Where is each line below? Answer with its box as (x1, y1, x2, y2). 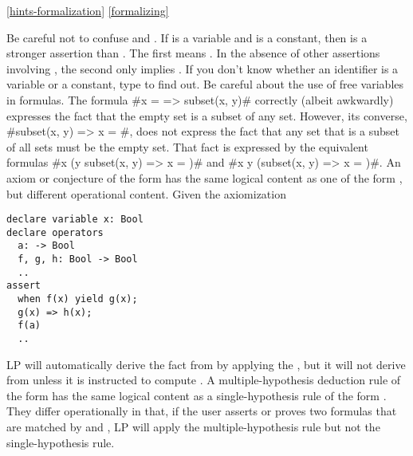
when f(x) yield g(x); (18, 293, 138, 305)
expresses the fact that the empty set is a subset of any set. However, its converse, (6, 107, 407, 124)
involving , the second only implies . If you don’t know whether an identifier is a (6, 60, 399, 77)
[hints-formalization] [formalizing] (6, 2, 169, 18)
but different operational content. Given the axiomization (6, 185, 286, 202)
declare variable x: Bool (6, 214, 144, 226)
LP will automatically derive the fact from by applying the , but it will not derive (6, 356, 406, 372)
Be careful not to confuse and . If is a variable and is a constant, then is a (6, 29, 368, 45)
